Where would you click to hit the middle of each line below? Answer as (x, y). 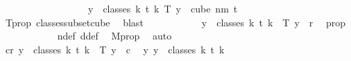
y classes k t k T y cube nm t (163, 8)
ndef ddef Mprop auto (114, 36)
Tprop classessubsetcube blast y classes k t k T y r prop (175, 22)
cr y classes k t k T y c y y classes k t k (115, 49)
